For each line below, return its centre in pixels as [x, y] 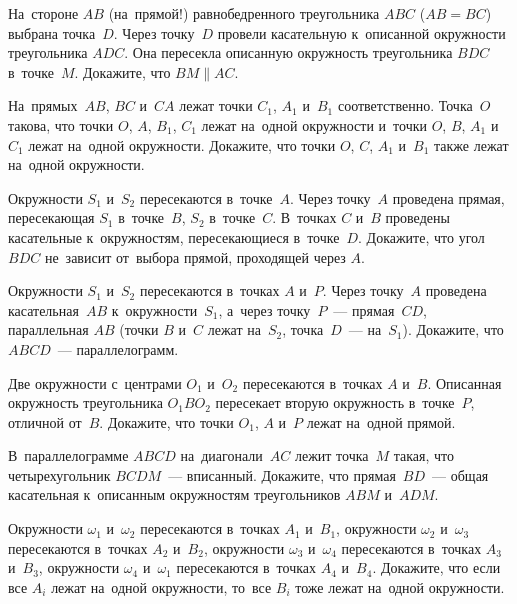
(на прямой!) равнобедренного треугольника [244, 13]
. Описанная [464, 382]
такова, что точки [61, 124]
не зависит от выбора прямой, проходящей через [195, 256]
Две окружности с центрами [95, 382]
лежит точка [331, 455]
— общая [460, 474]
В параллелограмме [68, 455]
